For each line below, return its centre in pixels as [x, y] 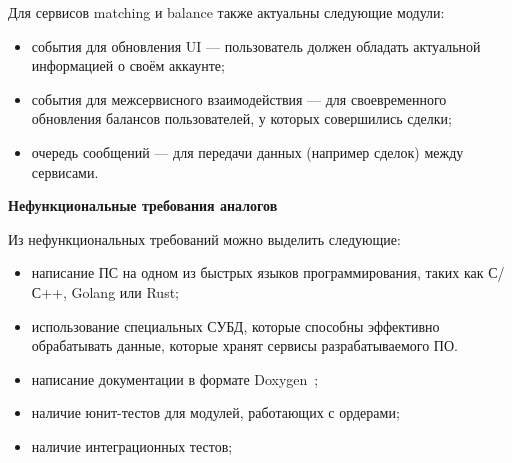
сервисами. [65, 171]
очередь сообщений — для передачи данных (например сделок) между [247, 151]
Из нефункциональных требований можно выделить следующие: [204, 238]
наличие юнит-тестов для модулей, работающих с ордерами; [215, 412]
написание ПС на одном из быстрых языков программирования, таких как [257, 272]
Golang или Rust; [125, 291]
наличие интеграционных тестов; [132, 445]
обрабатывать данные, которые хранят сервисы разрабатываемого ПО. [244, 345]
